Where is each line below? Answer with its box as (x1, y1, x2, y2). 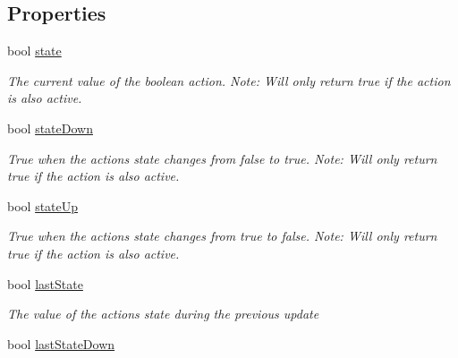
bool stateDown (7, 118, 93, 137)
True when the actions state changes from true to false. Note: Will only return (7, 226, 437, 245)
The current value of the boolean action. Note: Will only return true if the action (7, 71, 451, 89)
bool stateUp (7, 196, 79, 215)
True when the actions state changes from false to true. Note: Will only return (7, 149, 437, 167)
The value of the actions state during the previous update (7, 304, 319, 323)
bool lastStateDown (7, 334, 115, 353)
